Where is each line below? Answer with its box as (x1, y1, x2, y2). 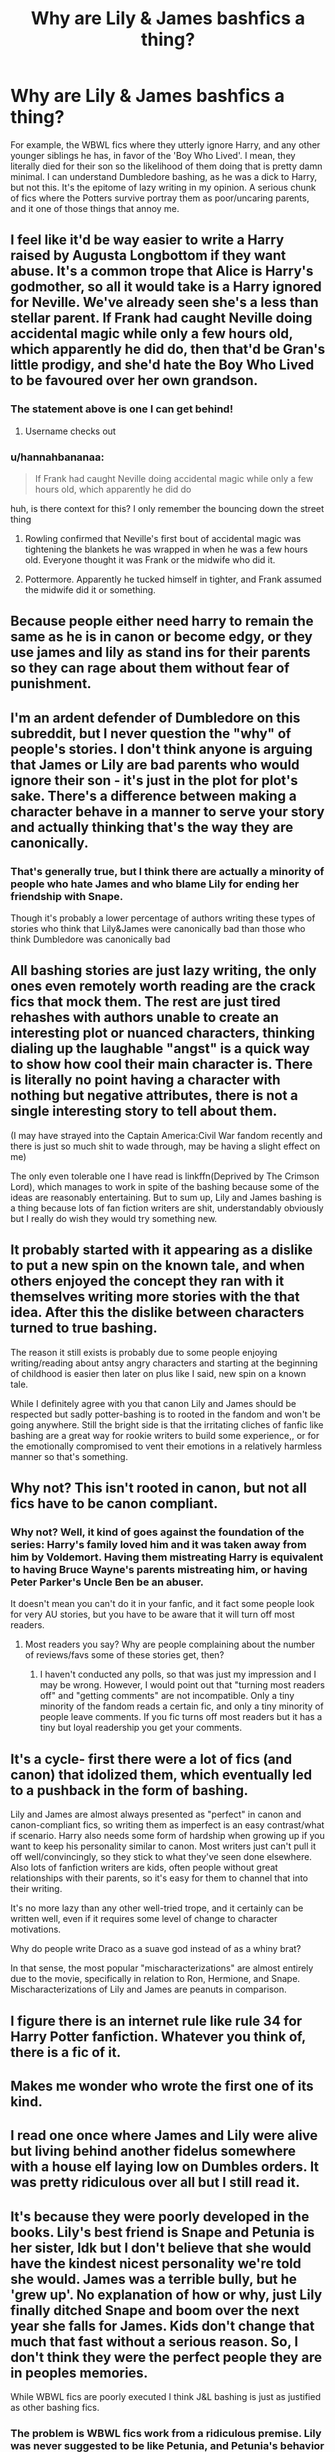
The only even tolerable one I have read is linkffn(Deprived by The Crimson (10, 1170, 320, 1182)
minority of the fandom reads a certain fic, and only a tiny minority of (39, 1700, 324, 1712)
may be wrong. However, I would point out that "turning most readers (39, 1679, 326, 1691)
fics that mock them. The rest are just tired (10, 993, 281, 1011)
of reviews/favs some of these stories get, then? (24, 1649, 225, 1661)
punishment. (10, 675, 92, 692)
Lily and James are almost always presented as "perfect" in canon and (10, 1808, 302, 1821)
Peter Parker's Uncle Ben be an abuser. (10, 1575, 205, 1589)
